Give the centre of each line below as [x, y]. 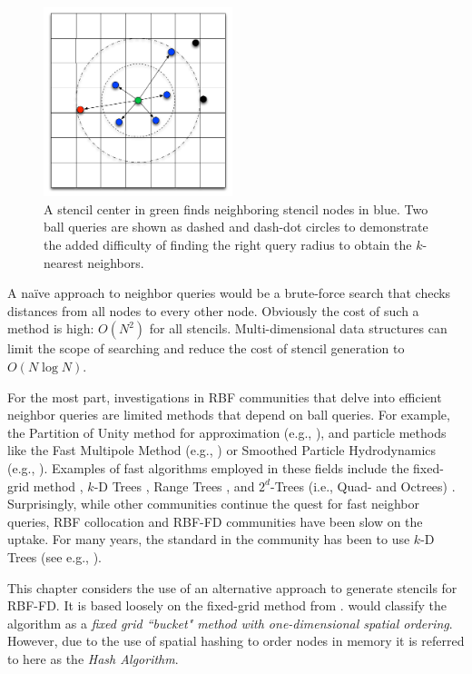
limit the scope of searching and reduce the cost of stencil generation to [206, 348]
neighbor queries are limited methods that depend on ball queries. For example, [229, 415]
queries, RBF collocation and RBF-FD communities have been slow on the [215, 521]
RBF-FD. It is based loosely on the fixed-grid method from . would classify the [227, 605]
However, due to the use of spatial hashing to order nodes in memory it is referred [236, 641]
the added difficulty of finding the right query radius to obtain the [228, 245]
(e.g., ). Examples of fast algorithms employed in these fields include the [208, 467]
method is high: [51, 328]
